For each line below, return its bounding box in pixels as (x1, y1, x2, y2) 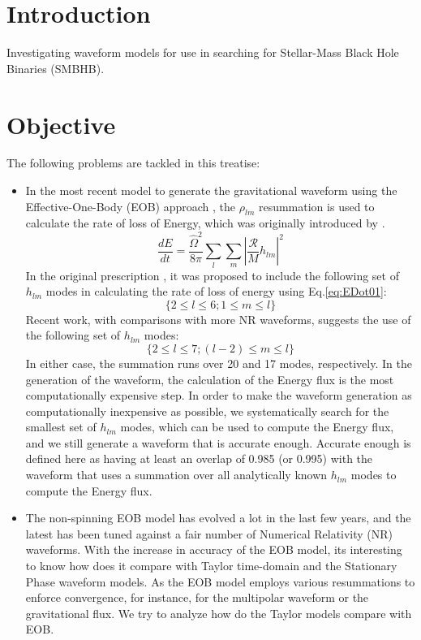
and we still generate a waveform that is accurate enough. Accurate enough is (25, 434, 411, 451)
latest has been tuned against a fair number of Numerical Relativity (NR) (25, 525, 393, 542)
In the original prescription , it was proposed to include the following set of (25, 266, 399, 283)
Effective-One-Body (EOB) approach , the (25, 197, 236, 214)
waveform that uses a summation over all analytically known (25, 466, 328, 483)
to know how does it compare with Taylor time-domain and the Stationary (25, 557, 397, 574)
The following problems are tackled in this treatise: (6, 154, 260, 171)
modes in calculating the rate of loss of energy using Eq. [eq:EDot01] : (45, 283, 387, 300)
